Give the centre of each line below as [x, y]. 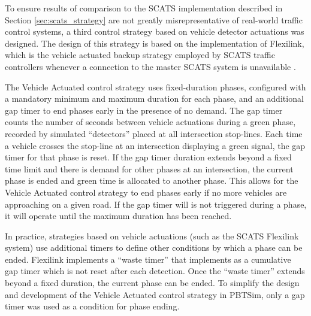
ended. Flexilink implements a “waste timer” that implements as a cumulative [148, 259]
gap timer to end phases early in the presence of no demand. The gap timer [144, 110]
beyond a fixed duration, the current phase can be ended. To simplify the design [152, 283]
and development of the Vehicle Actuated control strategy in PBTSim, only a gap [155, 294]
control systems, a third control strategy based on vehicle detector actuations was [155, 31]
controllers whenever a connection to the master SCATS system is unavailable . [150, 66]
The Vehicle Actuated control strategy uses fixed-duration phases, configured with [155, 86]
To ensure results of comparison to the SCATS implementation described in [144, 8]
